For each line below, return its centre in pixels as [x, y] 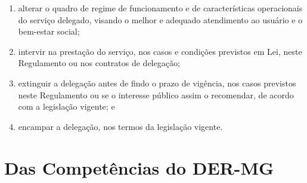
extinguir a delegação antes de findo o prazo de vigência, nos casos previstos [157, 83]
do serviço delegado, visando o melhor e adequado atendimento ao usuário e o [160, 19]
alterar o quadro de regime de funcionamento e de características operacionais [160, 8]
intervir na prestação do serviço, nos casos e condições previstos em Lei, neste [160, 51]
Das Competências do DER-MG [139, 167]
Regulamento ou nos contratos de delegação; [99, 63]
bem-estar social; [49, 31]
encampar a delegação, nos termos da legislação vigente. [120, 126]
